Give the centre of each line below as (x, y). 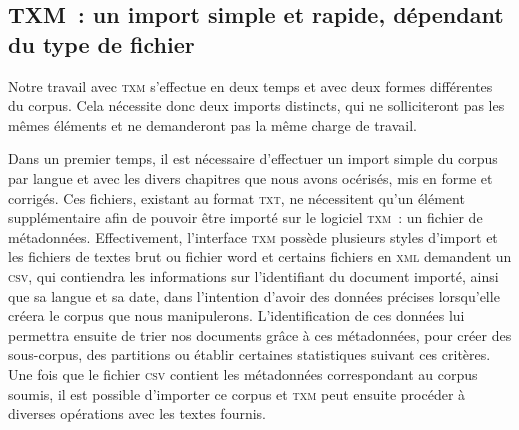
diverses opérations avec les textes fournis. (137, 413)
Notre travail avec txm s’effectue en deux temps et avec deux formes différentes (250, 85)
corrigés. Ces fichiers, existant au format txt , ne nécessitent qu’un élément (236, 197)
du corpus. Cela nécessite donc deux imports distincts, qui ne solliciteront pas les (256, 105)
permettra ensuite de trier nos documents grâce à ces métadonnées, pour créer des (260, 334)
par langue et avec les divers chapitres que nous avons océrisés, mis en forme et (250, 177)
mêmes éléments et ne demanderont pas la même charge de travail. (212, 124)
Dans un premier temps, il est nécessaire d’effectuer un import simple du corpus (253, 158)
